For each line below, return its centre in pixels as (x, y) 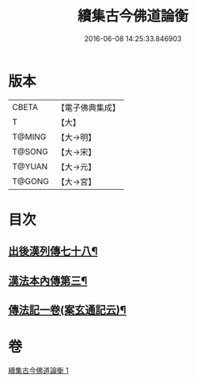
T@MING (29, 137)
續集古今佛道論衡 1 (38, 370)
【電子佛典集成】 (88, 108)
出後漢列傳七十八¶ (53, 251)
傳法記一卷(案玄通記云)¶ (67, 310)
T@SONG (30, 151)
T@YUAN (30, 166)
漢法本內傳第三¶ (48, 280)
